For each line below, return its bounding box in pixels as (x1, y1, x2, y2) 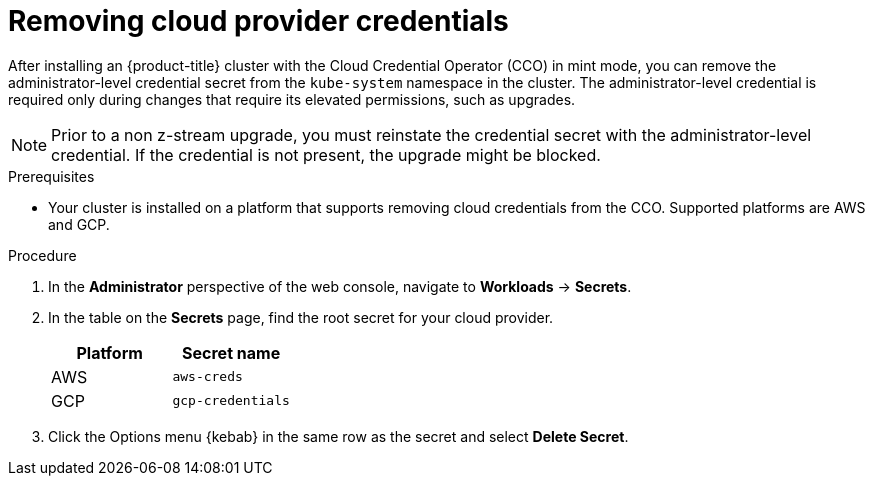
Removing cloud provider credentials (8, 4, 509, 38)
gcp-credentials (172, 393, 290, 409)
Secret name (182, 342, 281, 363)
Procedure (8, 246, 77, 264)
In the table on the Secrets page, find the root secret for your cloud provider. (48, 308, 554, 326)
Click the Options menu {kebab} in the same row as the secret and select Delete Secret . (48, 427, 629, 445)
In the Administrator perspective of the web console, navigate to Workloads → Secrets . (48, 277, 632, 295)
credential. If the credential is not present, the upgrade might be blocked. (51, 144, 601, 165)
